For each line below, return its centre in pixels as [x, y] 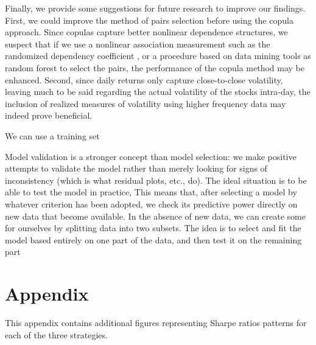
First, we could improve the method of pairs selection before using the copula [149, 20]
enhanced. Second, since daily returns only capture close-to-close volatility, [144, 79]
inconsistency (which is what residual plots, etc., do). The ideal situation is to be [156, 180]
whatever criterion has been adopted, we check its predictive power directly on [151, 204]
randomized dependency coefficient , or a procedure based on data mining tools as [158, 56]
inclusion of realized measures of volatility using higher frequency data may [146, 103]
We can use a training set [52, 135]
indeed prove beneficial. [49, 115]
